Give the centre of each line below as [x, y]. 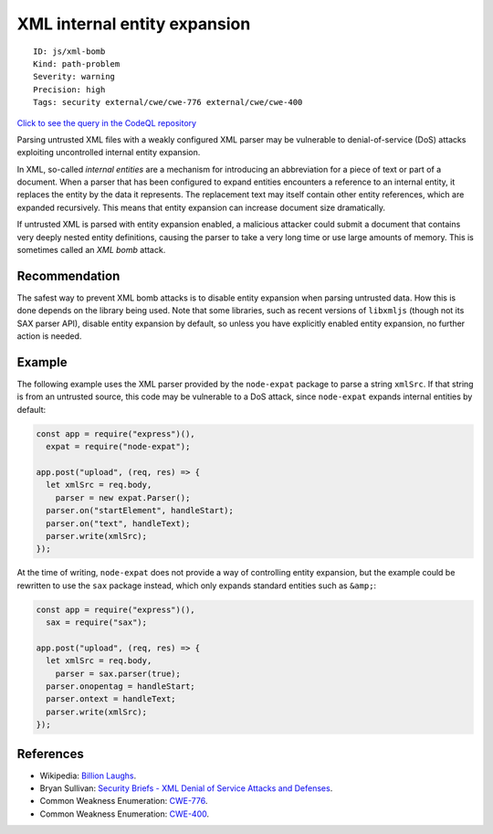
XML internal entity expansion [134, 24]
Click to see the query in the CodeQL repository [106, 122]
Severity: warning [74, 77]
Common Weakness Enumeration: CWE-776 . [124, 801]
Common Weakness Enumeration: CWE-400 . [125, 814]
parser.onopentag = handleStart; [121, 686]
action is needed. [49, 336]
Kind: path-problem [77, 63]
